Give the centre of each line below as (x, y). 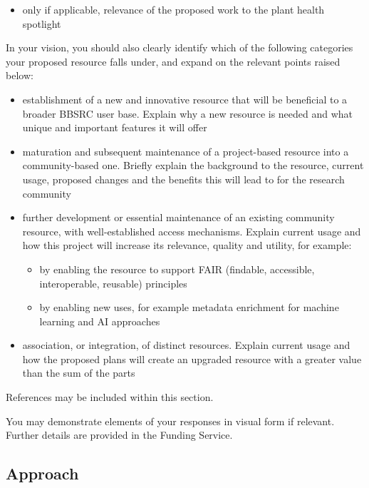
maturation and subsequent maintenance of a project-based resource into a (186, 151)
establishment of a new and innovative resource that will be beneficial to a (185, 99)
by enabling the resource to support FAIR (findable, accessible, (177, 269)
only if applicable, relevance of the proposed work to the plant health (173, 9)
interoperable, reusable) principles (113, 283)
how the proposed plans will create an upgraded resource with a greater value (192, 359)
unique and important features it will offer (115, 127)
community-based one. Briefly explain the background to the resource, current (193, 165)
